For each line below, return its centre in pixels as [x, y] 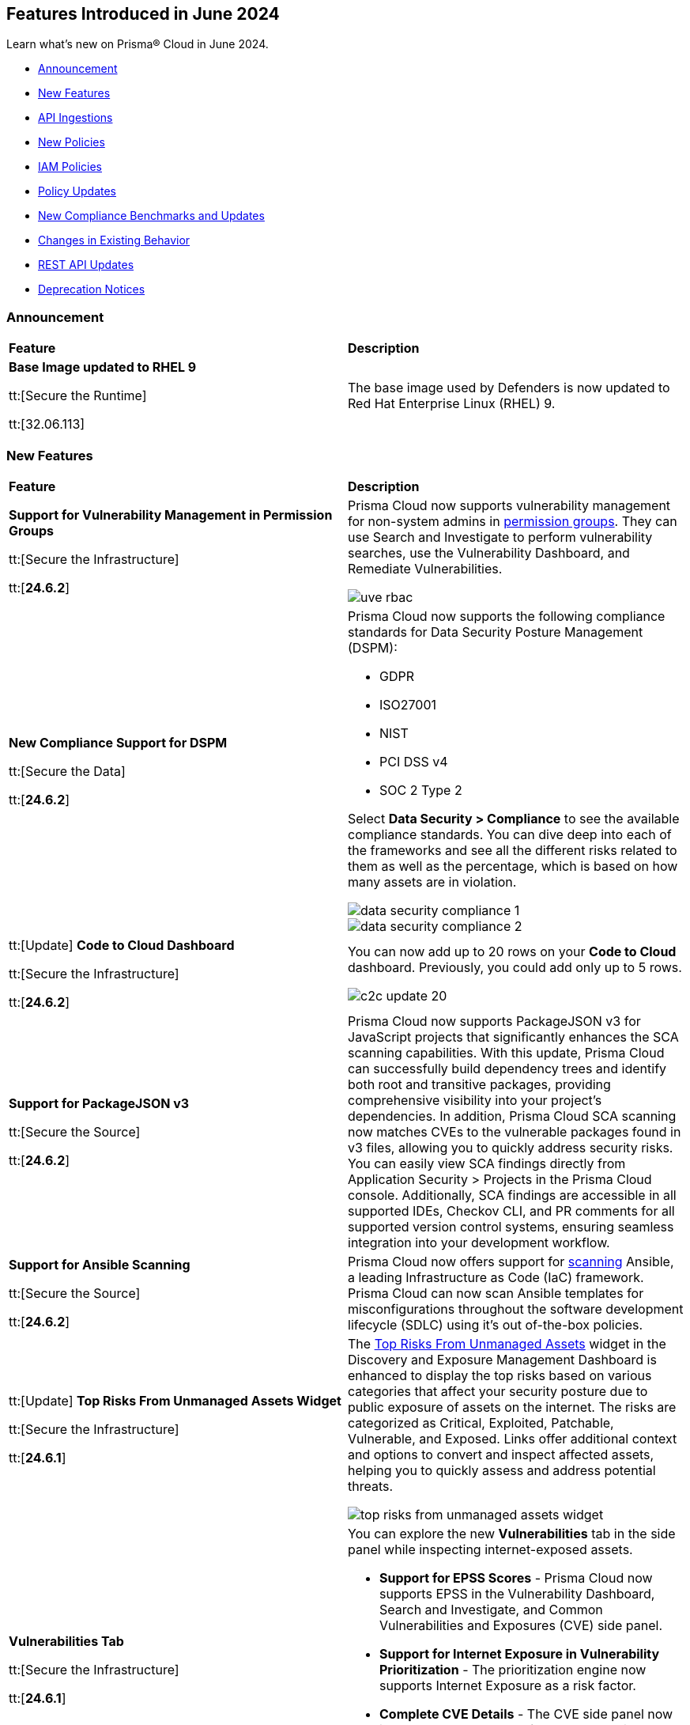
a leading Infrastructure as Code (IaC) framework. [496, 1277]
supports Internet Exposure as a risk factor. [508, 1685]
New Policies [72, 142]
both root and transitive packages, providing [479, 1084]
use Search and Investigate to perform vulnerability [500, 537]
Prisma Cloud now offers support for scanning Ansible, [511, 1261]
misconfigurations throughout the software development [516, 1309]
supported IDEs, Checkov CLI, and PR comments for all [511, 1211]
